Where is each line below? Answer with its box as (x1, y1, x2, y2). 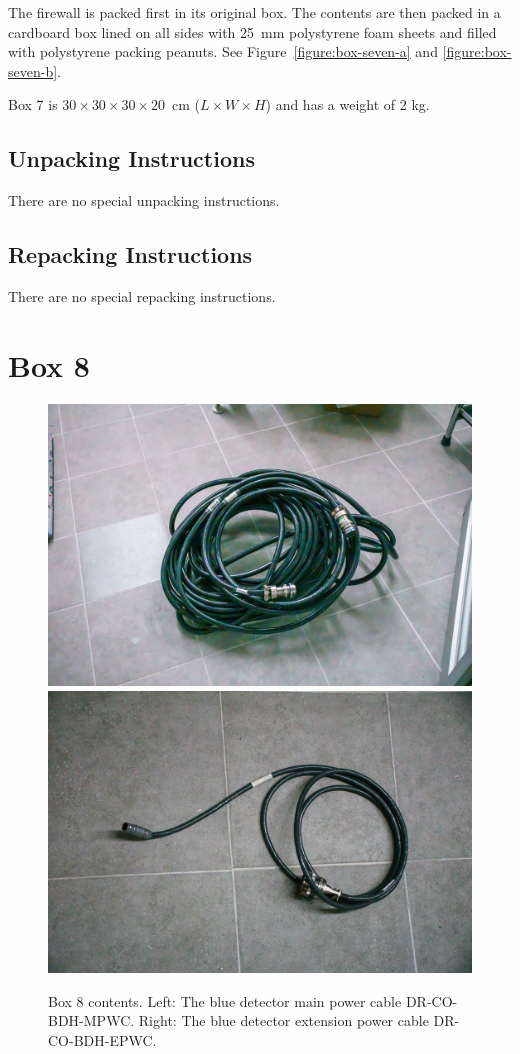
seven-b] (8, 60, 58, 81)
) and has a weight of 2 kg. (265, 94, 430, 115)
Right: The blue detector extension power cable (138, 1010, 429, 1031)
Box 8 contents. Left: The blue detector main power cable (48, 990, 402, 1011)
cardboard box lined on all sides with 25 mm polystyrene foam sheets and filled (8, 21, 497, 42)
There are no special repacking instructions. (8, 285, 276, 306)
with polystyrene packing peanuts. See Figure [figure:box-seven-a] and (8, 41, 438, 62)
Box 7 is (8, 94, 58, 115)
